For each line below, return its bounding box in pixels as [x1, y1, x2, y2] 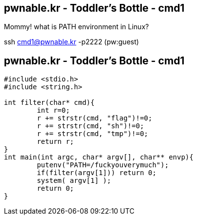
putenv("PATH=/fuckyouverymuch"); [37, 161, 169, 169]
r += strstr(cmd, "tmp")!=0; [37, 130, 149, 138]
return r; [37, 138, 74, 146]
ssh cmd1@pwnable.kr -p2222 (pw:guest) [4, 38, 139, 46]
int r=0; [37, 106, 70, 115]
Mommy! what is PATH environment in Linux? [4, 22, 149, 31]
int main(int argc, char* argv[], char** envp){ [4, 153, 194, 161]
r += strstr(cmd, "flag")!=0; [37, 114, 153, 122]
